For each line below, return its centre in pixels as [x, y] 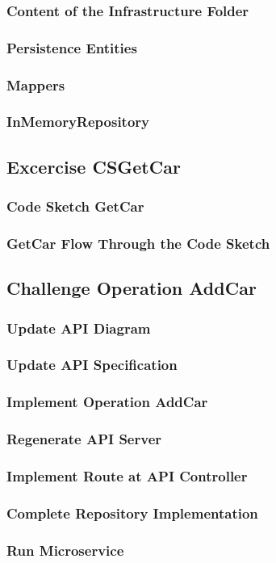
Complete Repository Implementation [132, 513]
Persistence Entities [72, 47]
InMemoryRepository [78, 122]
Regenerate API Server [84, 439]
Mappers [36, 84]
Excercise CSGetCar [94, 166]
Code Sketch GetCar [75, 206]
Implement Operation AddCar [107, 402]
